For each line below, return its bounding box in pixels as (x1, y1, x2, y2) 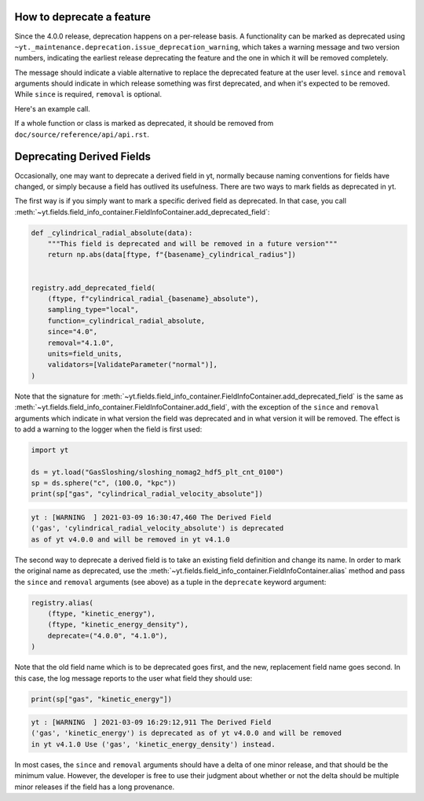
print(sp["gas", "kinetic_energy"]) (31, 694, 173, 704)
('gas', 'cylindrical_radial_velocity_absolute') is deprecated (31, 524, 284, 533)
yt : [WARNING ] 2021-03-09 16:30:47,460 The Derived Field (31, 513, 272, 522)
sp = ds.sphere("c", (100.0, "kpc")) (31, 479, 177, 487)
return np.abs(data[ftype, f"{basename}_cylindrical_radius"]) (47, 250, 297, 259)
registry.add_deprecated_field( (31, 283, 156, 292)
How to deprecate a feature (14, 10, 151, 24)
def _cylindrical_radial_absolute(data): (31, 228, 193, 237)
